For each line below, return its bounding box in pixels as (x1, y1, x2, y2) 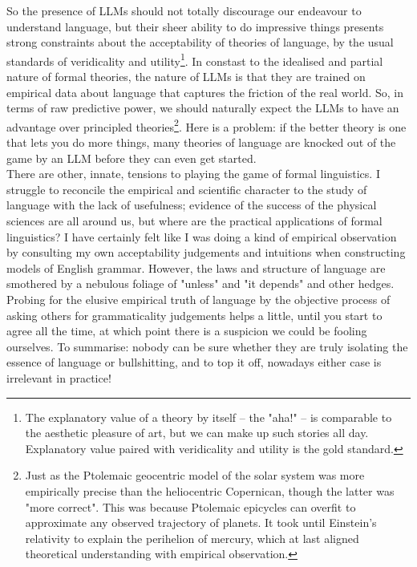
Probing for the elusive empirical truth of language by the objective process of (6, 291, 391, 307)
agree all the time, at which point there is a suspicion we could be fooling (6, 322, 367, 339)
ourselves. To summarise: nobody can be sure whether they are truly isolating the (6, 338, 408, 354)
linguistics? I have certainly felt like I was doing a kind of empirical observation (6, 228, 397, 245)
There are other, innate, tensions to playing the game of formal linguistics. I (6, 165, 380, 182)
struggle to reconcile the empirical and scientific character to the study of (6, 180, 367, 197)
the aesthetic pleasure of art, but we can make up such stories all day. (25, 424, 369, 441)
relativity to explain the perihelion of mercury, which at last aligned (25, 529, 359, 546)
